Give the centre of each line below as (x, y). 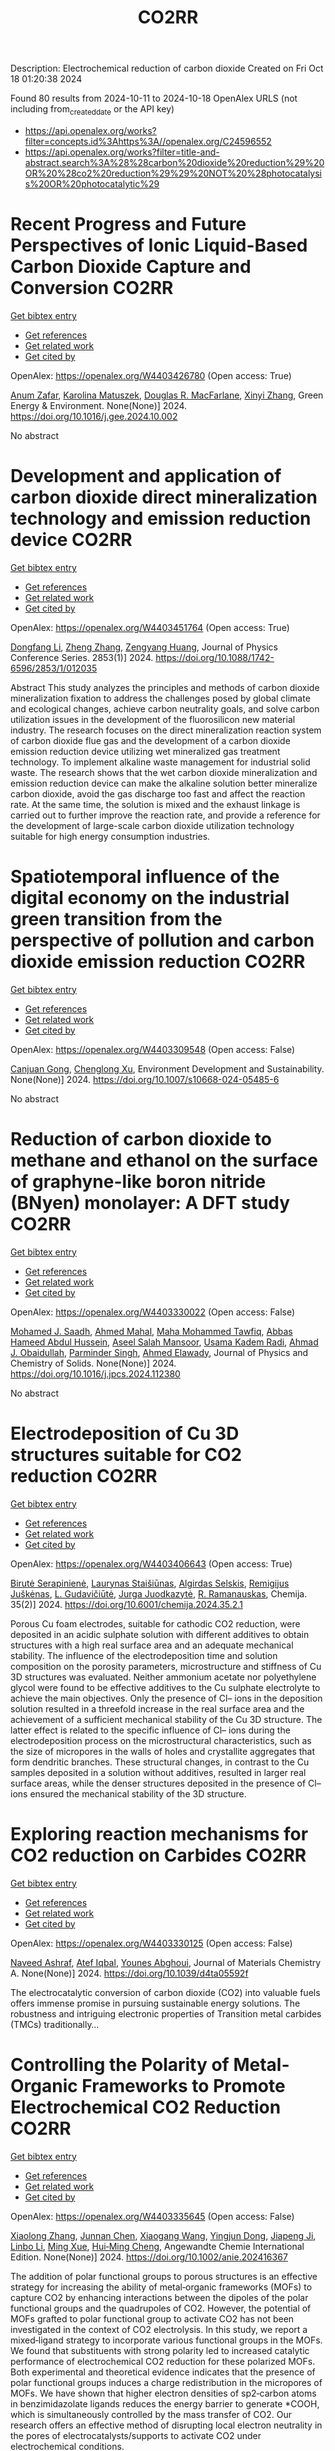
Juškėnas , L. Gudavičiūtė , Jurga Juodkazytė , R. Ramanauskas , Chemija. (159, 1593)
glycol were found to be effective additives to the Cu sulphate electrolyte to (165, 1687)
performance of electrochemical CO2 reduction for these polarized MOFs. (163, 2361)
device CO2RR (71, 540)
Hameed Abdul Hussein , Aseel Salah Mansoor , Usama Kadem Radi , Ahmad (164, 1342)
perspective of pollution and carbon (162, 940)
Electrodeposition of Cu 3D (125, 1433)
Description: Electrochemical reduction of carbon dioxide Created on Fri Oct (167, 68)
